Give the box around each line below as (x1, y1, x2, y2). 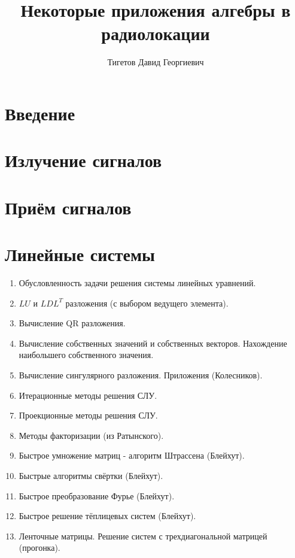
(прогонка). (19, 541, 60, 554)
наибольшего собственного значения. (19, 348, 154, 361)
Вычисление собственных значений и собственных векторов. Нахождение (19, 336, 287, 349)
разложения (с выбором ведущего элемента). (65, 296, 229, 309)
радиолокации (101, 21, 210, 46)
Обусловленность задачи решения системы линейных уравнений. (19, 276, 256, 289)
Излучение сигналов (5, 148, 162, 172)
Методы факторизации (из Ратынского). (19, 429, 164, 441)
